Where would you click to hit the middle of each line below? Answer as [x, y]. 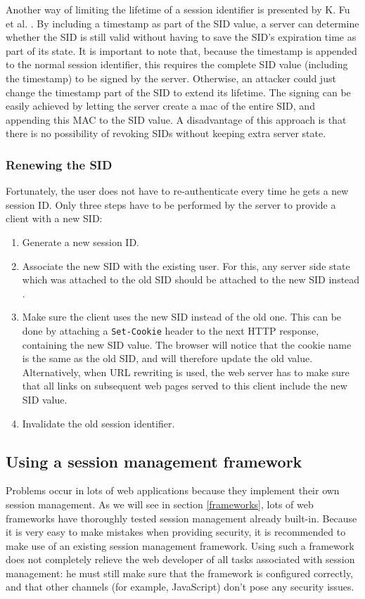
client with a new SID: [54, 218]
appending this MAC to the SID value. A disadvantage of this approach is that [176, 119]
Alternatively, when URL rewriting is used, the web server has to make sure [186, 372]
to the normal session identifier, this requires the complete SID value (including [177, 64]
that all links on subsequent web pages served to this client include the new [185, 386]
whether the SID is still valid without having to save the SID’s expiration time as [181, 37]
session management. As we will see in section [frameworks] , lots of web [160, 504]
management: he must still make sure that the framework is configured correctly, [180, 573]
